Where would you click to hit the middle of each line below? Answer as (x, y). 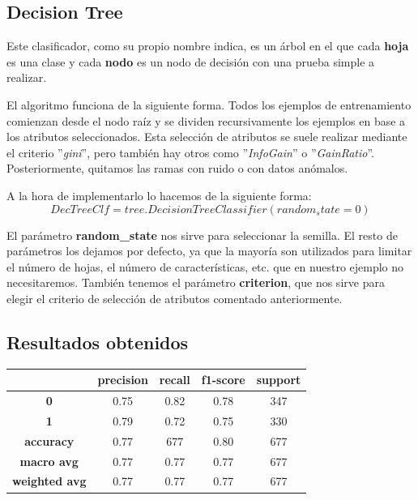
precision (123, 380)
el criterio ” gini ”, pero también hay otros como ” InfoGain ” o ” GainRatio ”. (190, 152)
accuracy (49, 440)
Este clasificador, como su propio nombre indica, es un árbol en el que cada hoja (208, 46)
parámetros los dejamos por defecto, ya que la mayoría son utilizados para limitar (209, 251)
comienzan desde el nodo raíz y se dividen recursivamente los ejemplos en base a (206, 120)
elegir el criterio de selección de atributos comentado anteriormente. (175, 298)
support (279, 380)
